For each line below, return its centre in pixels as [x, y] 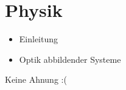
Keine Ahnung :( [36, 79]
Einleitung [39, 39]
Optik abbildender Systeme [70, 59]
